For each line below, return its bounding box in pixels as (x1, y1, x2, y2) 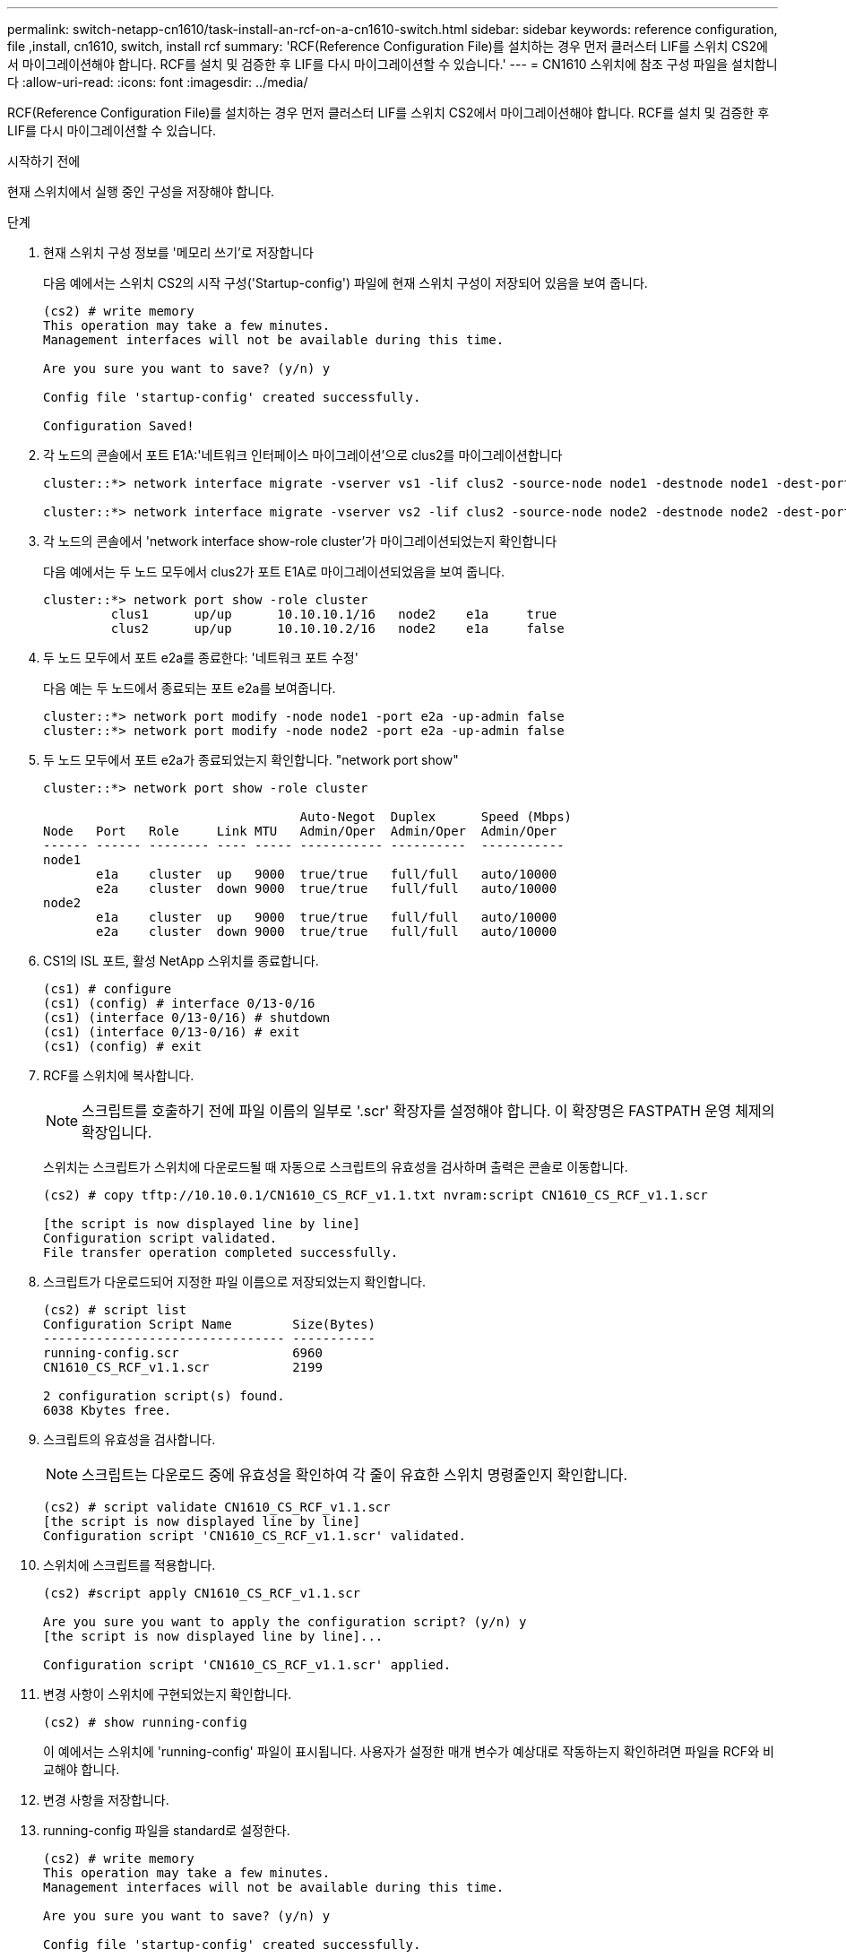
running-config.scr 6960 (43, 1346, 323, 1360)
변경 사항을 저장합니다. (43, 1792, 169, 1807)
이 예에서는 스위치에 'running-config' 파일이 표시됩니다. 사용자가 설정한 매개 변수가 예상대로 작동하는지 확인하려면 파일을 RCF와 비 (43, 1744, 774, 1759)
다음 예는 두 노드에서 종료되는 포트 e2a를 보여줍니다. (43, 680, 336, 696)
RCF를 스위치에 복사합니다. (43, 1068, 194, 1083)
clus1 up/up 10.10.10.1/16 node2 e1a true (110, 607, 557, 621)
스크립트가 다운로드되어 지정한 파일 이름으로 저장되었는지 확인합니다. (43, 1274, 426, 1289)
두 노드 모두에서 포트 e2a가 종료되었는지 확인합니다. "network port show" (43, 752, 459, 767)
